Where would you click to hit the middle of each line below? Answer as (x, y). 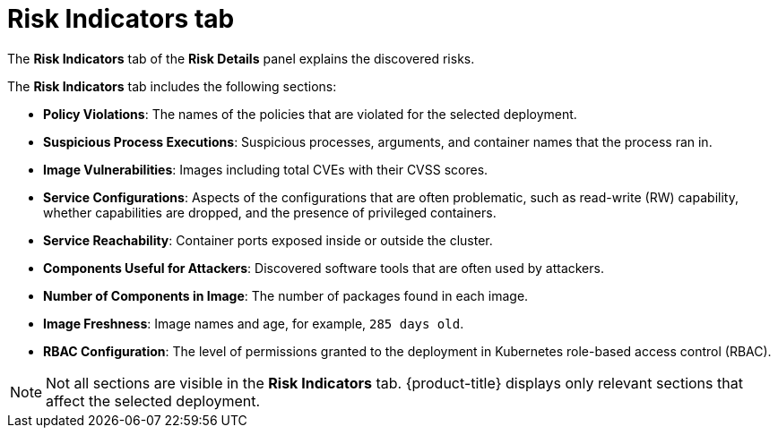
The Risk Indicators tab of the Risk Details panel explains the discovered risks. (241, 58)
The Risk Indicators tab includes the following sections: (172, 86)
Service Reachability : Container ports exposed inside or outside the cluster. (268, 240)
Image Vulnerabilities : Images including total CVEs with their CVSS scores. (266, 169)
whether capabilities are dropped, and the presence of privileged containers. (270, 212)
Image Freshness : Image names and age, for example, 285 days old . (254, 323)
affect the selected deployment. (153, 401)
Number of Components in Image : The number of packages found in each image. (286, 295)
